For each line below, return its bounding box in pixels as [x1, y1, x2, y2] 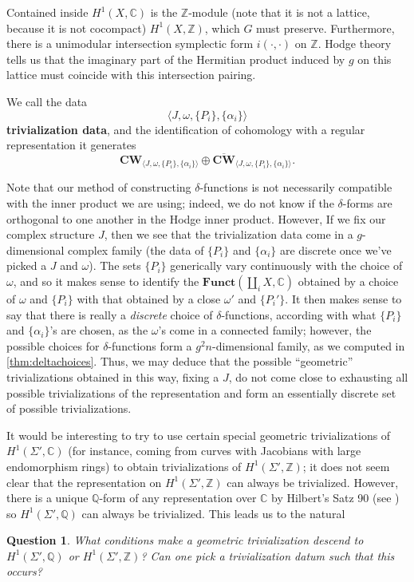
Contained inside [6, 4, 89, 20]
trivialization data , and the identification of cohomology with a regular [6, 121, 365, 137]
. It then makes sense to [285, 290, 402, 307]
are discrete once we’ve [279, 241, 392, 258]
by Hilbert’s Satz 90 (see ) [271, 489, 400, 506]
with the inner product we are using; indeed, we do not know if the [6, 195, 334, 212]
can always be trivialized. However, [227, 473, 399, 490]
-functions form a [108, 337, 192, 354]
